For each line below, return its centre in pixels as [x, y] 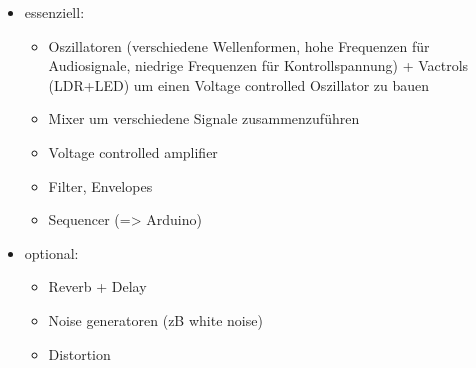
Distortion [79, 353]
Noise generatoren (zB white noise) [155, 319]
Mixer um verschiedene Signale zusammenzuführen [204, 118]
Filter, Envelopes [100, 185]
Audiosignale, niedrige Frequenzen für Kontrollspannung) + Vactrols [258, 65]
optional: [51, 252]
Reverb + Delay [97, 286]
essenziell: [54, 12]
